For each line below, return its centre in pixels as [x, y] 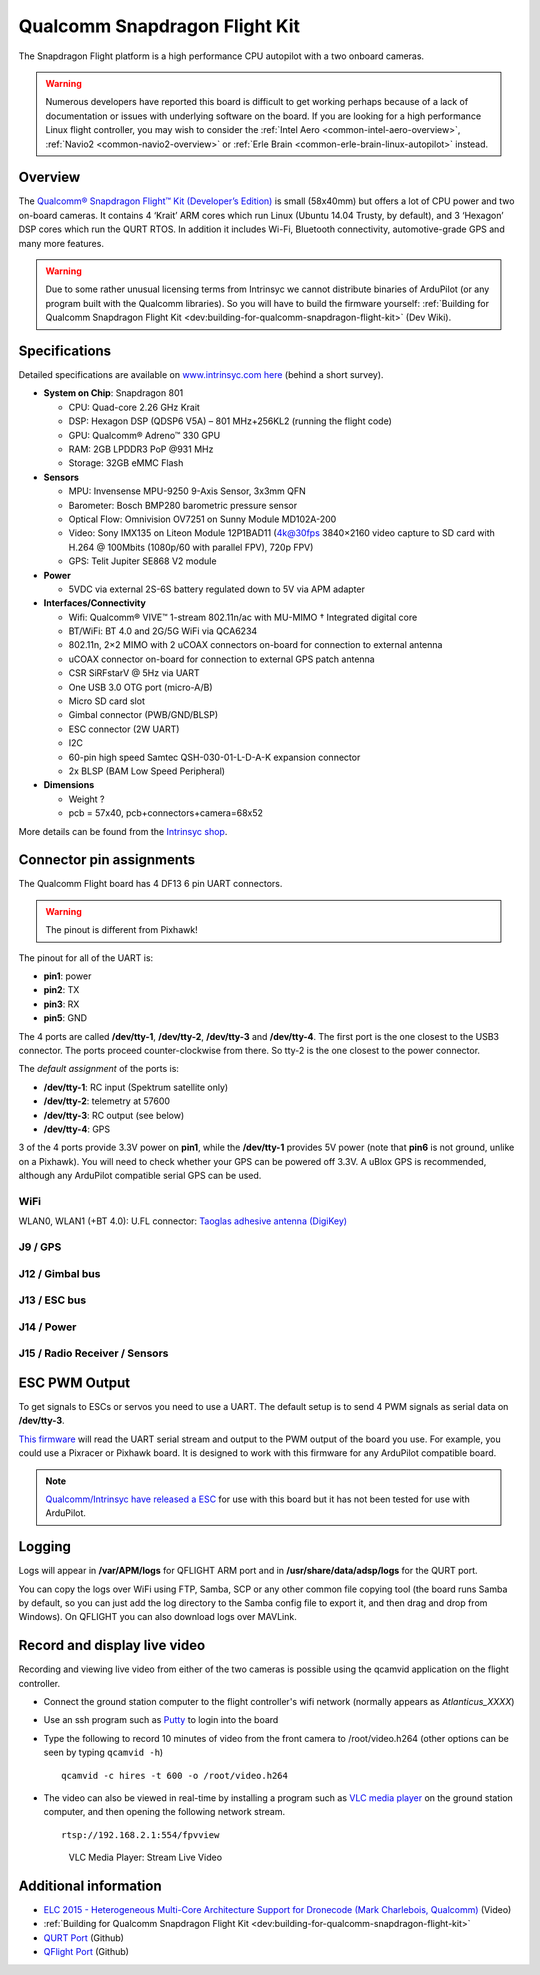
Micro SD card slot [106, 701]
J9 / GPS [40, 1247]
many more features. [61, 243]
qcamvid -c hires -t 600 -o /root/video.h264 [175, 1775]
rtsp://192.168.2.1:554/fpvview [140, 1834]
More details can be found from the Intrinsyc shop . [123, 831]
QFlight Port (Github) [86, 1952]
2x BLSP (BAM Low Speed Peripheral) [146, 771]
